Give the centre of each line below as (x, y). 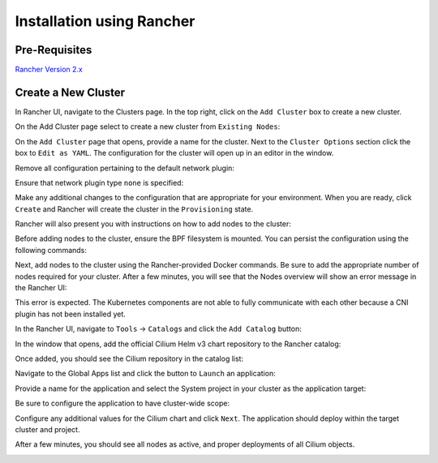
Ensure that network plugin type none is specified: (99, 182)
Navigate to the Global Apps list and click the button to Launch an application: (145, 374)
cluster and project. (47, 429)
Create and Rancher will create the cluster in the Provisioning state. (134, 209)
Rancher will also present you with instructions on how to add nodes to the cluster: (153, 224)
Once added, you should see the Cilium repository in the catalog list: (129, 358)
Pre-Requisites (54, 50)
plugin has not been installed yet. (70, 314)
